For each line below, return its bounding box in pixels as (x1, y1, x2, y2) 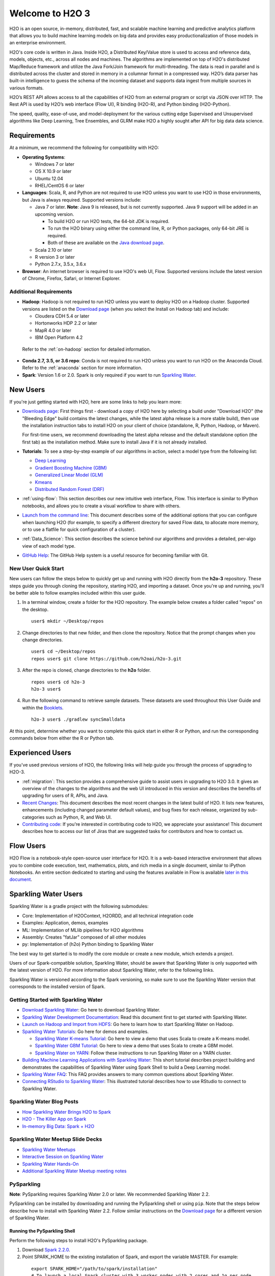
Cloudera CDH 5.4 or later (35, 313, 90, 319)
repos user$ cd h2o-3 (31, 679, 85, 685)
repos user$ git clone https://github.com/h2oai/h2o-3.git (31, 656, 182, 661)
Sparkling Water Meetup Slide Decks (9, 1136, 102, 1143)
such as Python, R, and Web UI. (45, 814, 112, 820)
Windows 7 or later (35, 161, 75, 167)
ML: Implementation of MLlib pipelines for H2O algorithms (22, 927, 144, 933)
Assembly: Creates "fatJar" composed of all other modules (22, 934, 146, 940)
